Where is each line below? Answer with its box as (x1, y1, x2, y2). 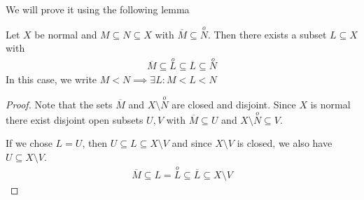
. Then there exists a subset (207, 27, 327, 41)
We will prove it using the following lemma (6, 2, 190, 16)
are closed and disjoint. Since (171, 97, 296, 112)
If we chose (6, 136, 52, 150)
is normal (310, 97, 351, 112)
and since (171, 136, 212, 150)
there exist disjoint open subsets (6, 112, 143, 127)
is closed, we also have (237, 136, 332, 150)
